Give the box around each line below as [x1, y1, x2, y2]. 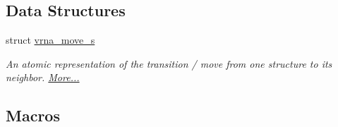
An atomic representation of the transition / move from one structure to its [6, 56, 332, 71]
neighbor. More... [6, 70, 80, 85]
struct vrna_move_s [6, 32, 95, 47]
